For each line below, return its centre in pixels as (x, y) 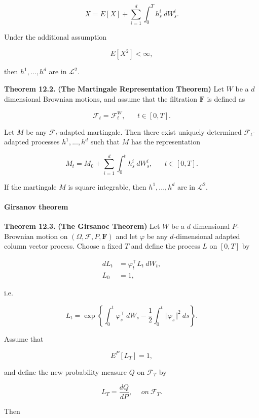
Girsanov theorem (36, 206)
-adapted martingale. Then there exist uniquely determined (150, 131)
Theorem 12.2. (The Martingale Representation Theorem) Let (114, 89)
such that (105, 142)
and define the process (165, 246)
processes (45, 142)
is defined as (226, 98)
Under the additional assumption (55, 36)
